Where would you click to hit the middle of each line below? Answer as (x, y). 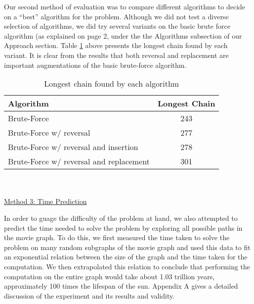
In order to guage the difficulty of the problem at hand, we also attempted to (121, 218)
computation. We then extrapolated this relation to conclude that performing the (127, 266)
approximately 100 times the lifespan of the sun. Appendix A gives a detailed (121, 286)
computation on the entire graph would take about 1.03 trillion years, (109, 276)
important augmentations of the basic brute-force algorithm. (95, 65)
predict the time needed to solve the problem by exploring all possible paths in (123, 228)
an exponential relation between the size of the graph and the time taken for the (126, 257)
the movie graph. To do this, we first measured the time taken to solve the (117, 237)
